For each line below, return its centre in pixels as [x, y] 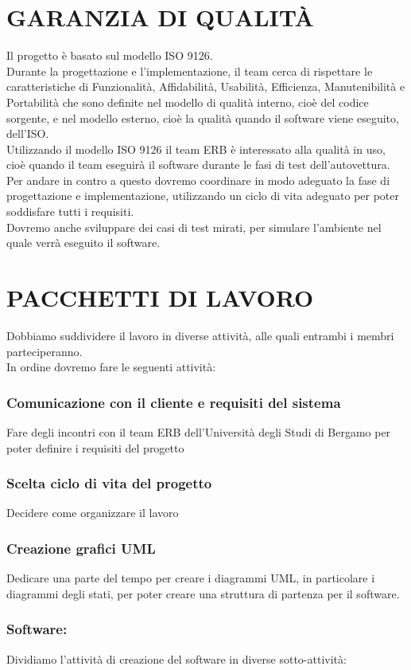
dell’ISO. [28, 133]
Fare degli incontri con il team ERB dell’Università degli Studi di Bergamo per [199, 431]
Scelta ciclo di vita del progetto [109, 483]
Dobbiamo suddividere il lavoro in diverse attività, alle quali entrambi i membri [200, 335]
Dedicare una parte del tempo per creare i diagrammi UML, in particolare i [191, 578]
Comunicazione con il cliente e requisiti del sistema [174, 402]
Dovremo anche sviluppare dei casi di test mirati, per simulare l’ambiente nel [194, 227]
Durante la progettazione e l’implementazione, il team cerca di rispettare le [190, 71]
